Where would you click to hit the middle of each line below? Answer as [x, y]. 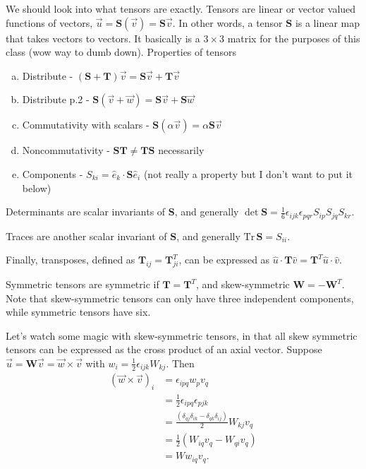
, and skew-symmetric [243, 284]
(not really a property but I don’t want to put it [248, 173]
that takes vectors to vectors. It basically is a [103, 38]
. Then [180, 363]
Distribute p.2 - [56, 99]
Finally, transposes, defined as [71, 260]
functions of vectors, [49, 22]
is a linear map [327, 22]
